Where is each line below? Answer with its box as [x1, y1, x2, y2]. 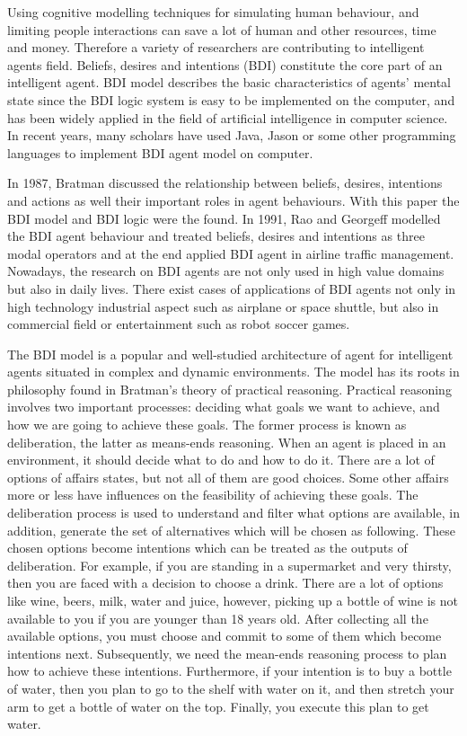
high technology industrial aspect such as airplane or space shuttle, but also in [7, 297, 439, 315]
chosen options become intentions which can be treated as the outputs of [7, 538, 408, 557]
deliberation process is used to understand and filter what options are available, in [7, 503, 460, 522]
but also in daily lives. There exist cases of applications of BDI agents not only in [7, 279, 456, 297]
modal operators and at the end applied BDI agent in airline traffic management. [7, 244, 454, 262]
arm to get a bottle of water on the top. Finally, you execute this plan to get [7, 696, 429, 715]
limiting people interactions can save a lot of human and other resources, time [7, 20, 436, 39]
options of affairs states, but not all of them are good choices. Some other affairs [7, 467, 449, 486]
